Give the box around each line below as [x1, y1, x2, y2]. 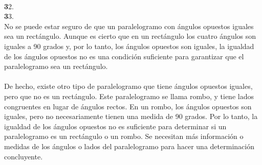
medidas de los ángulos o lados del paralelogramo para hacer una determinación [4, 140, 254, 151]
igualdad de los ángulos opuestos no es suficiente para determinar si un [4, 121, 227, 131]
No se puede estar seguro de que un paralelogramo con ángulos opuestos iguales [4, 20, 254, 31]
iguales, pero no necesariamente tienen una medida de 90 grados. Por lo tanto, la [4, 111, 258, 122]
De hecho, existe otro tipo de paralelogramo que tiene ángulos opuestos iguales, [4, 81, 253, 91]
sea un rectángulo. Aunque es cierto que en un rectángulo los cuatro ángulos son [4, 31, 256, 41]
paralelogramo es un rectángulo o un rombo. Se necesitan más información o [4, 131, 244, 142]
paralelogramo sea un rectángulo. [4, 61, 108, 72]
